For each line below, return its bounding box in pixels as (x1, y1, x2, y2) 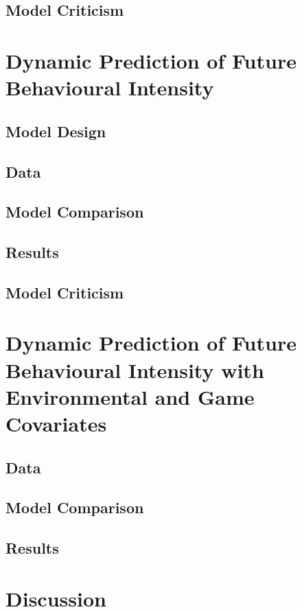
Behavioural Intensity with (5, 355, 264, 384)
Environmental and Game (5, 382, 255, 410)
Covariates (5, 410, 107, 437)
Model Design (5, 120, 106, 141)
